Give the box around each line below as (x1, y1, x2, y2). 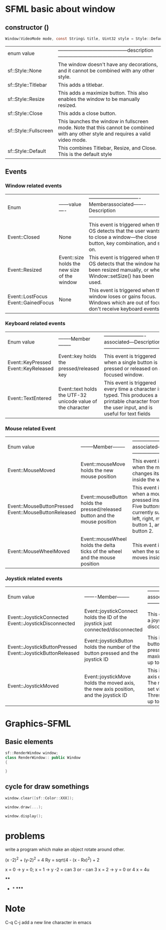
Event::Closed (7, 234, 40, 241)
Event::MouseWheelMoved (7, 548, 70, 555)
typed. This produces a (104, 392, 158, 398)
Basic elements (5, 737, 53, 746)
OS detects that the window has (88, 260, 163, 267)
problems (5, 830, 45, 841)
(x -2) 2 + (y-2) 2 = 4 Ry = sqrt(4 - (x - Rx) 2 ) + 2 (5, 856, 100, 863)
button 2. (132, 528, 154, 535)
